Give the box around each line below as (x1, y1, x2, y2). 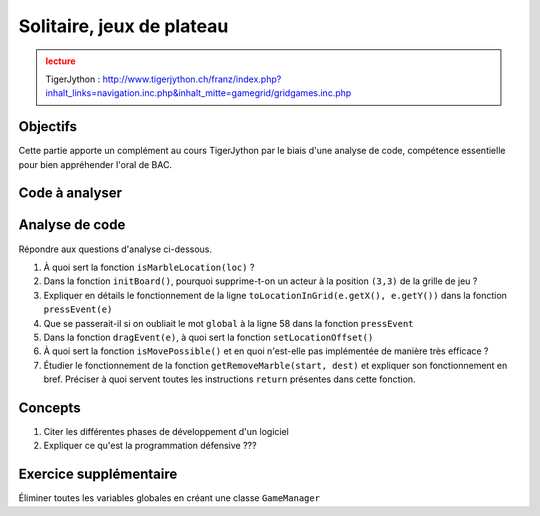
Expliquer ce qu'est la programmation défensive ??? (43, 440, 257, 452)
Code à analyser (18, 185, 123, 202)
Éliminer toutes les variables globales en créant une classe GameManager (18, 492, 320, 504)
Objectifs (18, 118, 78, 135)
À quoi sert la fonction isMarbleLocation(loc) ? (43, 261, 255, 273)
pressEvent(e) (43, 304, 113, 315)
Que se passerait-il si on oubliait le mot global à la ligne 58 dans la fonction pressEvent (43, 317, 414, 329)
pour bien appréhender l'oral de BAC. (18, 158, 173, 170)
